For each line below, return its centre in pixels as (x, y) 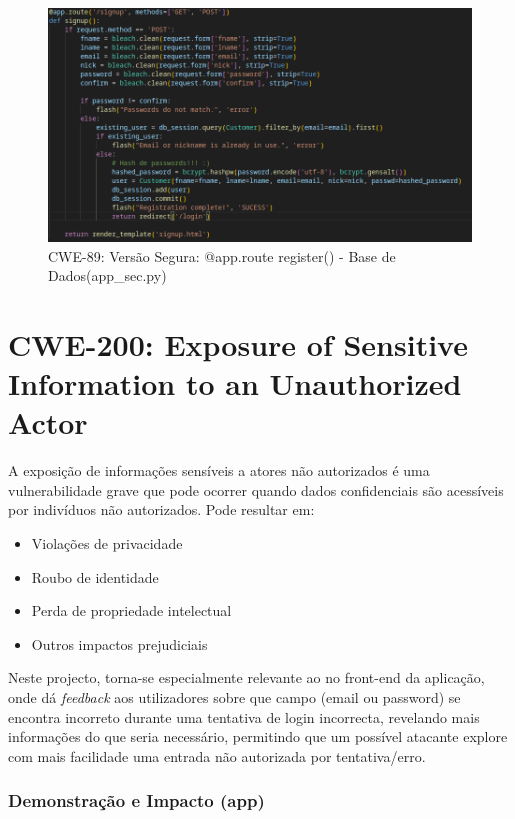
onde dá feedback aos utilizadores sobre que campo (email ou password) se (234, 697)
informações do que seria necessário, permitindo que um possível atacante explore (258, 736)
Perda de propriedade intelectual (131, 610)
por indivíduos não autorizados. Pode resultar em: (161, 509)
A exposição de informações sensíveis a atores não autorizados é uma (219, 470)
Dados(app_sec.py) (107, 275)
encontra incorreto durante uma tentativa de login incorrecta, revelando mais (244, 716)
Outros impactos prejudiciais (119, 643)
